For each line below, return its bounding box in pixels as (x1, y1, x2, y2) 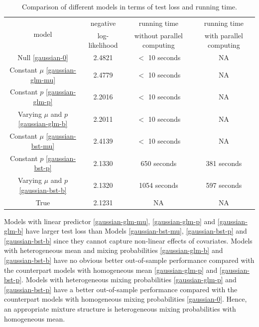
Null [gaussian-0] (17, 52, 68, 63)
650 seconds (140, 158, 177, 168)
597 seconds (206, 179, 242, 190)
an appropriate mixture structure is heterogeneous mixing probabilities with (4, 304, 236, 314)
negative (90, 17, 116, 28)
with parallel (204, 30, 243, 40)
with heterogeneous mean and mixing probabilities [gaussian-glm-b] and (4, 245, 223, 255)
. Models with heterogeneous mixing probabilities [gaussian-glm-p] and (21, 274, 237, 285)
